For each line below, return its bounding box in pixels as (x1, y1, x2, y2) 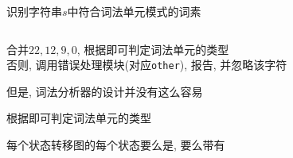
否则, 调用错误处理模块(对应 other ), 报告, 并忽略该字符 (6, 56, 287, 73)
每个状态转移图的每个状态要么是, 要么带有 (6, 137, 225, 153)
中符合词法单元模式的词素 (67, 3, 201, 19)
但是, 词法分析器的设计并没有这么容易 (6, 83, 203, 99)
